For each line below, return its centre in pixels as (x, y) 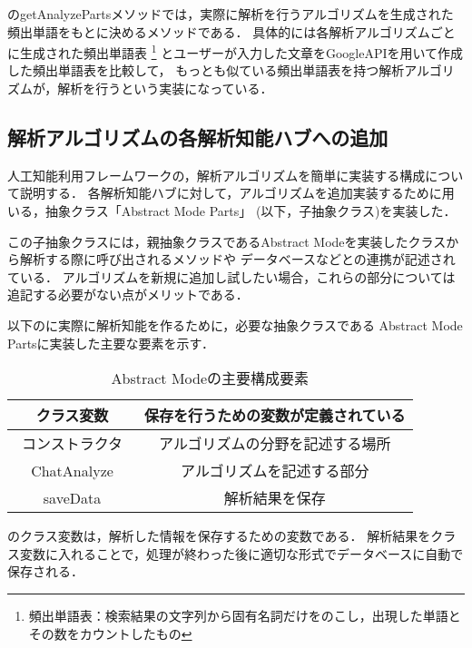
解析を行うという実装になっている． (165, 88)
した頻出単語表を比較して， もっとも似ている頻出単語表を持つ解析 (206, 70)
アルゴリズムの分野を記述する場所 (275, 444)
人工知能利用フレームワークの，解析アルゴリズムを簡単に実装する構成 (216, 175)
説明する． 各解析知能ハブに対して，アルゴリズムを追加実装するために (231, 193)
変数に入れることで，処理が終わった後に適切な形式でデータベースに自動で (241, 553)
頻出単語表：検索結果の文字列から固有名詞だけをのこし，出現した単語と (245, 615)
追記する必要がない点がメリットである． (128, 295)
